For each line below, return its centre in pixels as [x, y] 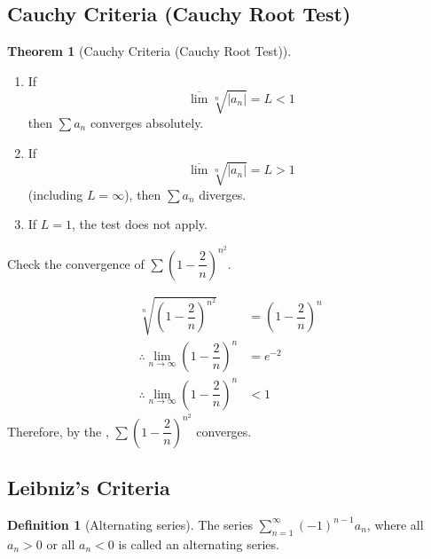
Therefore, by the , [58, 431]
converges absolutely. [147, 122]
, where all [395, 524]
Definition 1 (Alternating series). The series [130, 524]
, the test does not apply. [140, 224]
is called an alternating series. [199, 543]
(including [55, 194]
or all [61, 543]
